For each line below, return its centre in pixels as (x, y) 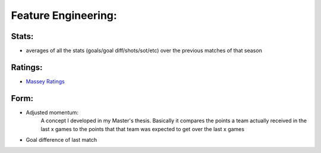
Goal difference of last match (62, 140)
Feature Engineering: (64, 15)
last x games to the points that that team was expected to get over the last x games (143, 129)
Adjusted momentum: (52, 112)
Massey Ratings (45, 81)
